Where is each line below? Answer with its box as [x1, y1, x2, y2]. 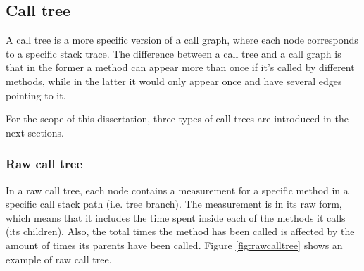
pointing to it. [6, 87, 66, 102]
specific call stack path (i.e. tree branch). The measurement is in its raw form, [6, 196, 342, 211]
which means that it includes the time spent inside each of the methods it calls [6, 210, 346, 225]
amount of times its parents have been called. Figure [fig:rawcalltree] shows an [6, 237, 343, 252]
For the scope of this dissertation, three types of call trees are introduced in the [6, 111, 349, 126]
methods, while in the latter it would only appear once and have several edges [6, 73, 342, 88]
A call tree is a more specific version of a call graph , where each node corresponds [6, 32, 358, 47]
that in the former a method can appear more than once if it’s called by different [6, 60, 355, 75]
